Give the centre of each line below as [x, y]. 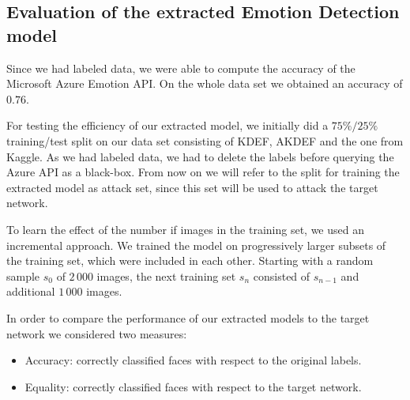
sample [23, 275]
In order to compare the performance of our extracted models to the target [188, 317]
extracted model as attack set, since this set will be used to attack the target [192, 187]
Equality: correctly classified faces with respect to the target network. [193, 386]
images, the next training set [166, 275]
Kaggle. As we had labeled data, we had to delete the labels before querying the [200, 156]
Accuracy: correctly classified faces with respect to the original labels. [193, 360]
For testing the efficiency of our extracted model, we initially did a [167, 125]
